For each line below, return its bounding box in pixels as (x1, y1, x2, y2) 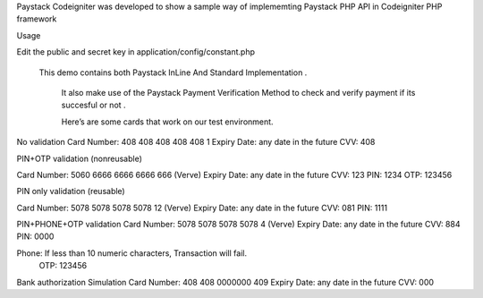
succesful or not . (61, 99, 126, 111)
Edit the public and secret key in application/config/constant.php (16, 47, 255, 57)
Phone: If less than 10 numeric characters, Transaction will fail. (16, 247, 248, 259)
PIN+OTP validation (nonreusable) (16, 153, 143, 164)
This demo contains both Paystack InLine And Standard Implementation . (38, 67, 308, 78)
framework (16, 13, 57, 24)
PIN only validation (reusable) (16, 186, 125, 197)
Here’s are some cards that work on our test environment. (61, 116, 274, 127)
